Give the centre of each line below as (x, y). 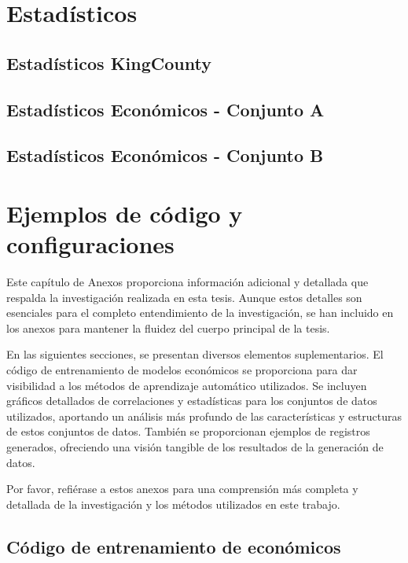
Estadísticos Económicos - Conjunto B (165, 155)
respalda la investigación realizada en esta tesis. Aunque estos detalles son (184, 297)
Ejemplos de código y (125, 213)
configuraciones (90, 244)
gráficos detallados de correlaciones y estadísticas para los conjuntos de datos (192, 401)
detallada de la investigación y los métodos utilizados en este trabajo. (173, 504)
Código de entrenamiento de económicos (174, 546)
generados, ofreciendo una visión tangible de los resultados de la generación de (195, 446)
